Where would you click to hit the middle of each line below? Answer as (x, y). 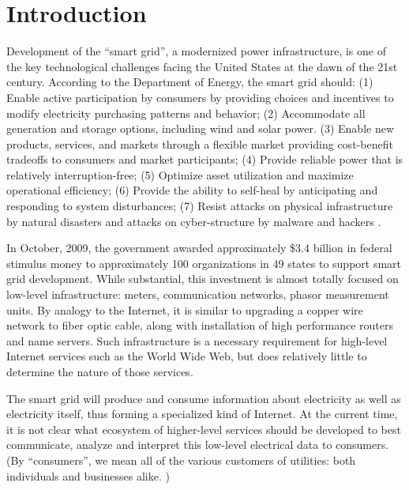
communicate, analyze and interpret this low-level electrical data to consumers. (198, 445)
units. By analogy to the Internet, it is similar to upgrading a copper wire (185, 309)
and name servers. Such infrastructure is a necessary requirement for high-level (197, 340)
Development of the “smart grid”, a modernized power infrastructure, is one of (196, 51)
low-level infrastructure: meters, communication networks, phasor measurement (198, 294)
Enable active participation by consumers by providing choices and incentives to (200, 97)
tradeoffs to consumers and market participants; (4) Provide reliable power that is (205, 159)
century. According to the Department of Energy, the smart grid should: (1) (190, 82)
